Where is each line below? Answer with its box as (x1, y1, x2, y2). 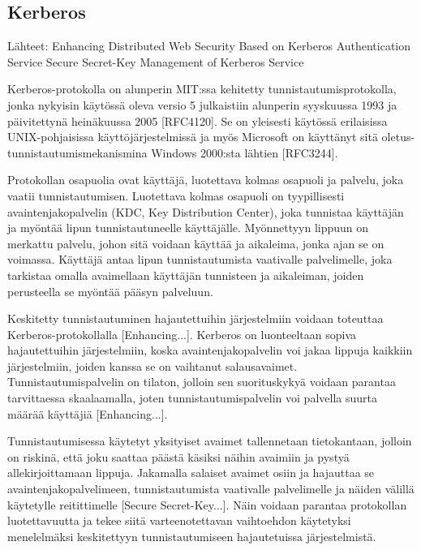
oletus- (381, 128, 415, 145)
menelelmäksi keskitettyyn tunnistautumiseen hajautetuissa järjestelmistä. (7, 527, 376, 544)
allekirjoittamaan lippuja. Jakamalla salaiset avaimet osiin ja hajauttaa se (7, 464, 375, 481)
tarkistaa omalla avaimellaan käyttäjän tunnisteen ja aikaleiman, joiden (7, 266, 364, 283)
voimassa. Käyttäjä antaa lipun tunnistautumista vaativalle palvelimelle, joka (7, 251, 393, 268)
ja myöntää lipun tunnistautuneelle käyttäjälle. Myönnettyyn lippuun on (7, 219, 369, 236)
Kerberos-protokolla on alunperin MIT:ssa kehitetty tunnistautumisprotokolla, (7, 80, 397, 97)
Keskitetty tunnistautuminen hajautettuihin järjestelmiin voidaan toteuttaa (7, 310, 384, 327)
